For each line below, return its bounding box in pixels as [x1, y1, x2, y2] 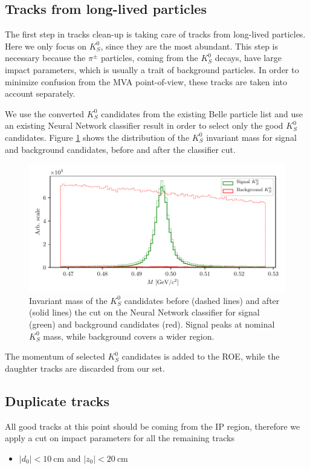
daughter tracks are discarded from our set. [5, 361, 165, 374]
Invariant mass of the [29, 294, 108, 306]
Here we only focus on [5, 39, 87, 52]
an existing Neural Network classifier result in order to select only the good [5, 119, 283, 132]
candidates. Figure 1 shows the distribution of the [5, 131, 190, 143]
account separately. [5, 87, 76, 100]
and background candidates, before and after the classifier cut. [5, 143, 236, 155]
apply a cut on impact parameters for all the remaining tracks [5, 432, 234, 444]
